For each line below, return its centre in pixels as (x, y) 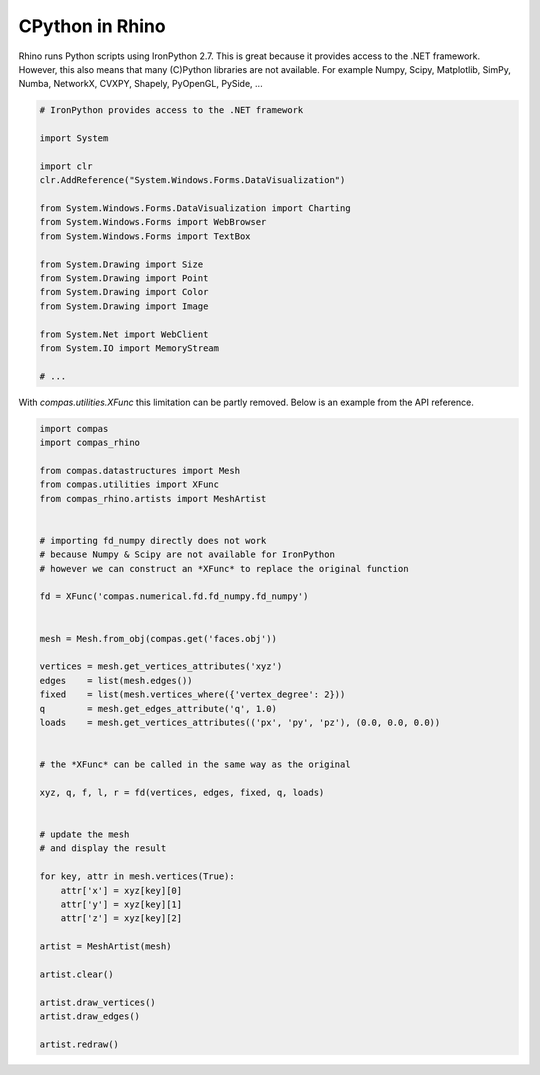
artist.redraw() (79, 1044)
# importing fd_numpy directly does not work (153, 540)
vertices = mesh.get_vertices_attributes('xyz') (161, 666)
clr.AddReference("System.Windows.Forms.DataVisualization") (192, 180)
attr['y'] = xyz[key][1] (121, 904)
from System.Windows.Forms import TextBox (145, 236)
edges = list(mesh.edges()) (116, 680)
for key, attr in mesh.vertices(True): (137, 876)
